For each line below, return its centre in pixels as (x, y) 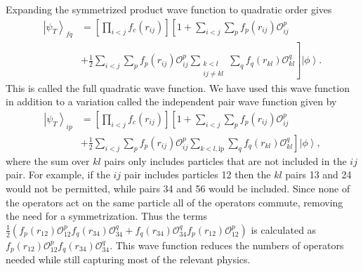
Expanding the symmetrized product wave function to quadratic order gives (169, 9)
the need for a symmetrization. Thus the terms (106, 216)
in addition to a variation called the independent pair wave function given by (171, 101)
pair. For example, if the (58, 174)
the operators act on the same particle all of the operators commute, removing (174, 202)
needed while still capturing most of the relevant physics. (128, 259)
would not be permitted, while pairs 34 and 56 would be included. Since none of (178, 188)
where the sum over (48, 160)
